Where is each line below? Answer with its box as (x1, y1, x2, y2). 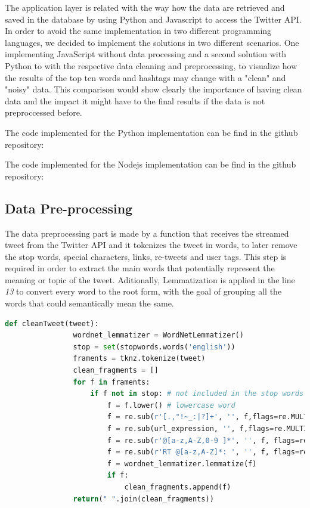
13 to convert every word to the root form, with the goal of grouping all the (5, 285, 282, 298)
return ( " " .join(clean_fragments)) (73, 494, 214, 503)
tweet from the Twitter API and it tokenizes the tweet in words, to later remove (5, 238, 297, 251)
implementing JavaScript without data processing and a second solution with (5, 48, 286, 60)
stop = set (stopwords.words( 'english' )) (73, 342, 235, 351)
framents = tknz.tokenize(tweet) (73, 354, 206, 363)
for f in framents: (73, 377, 150, 386)
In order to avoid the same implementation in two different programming (5, 24, 272, 37)
